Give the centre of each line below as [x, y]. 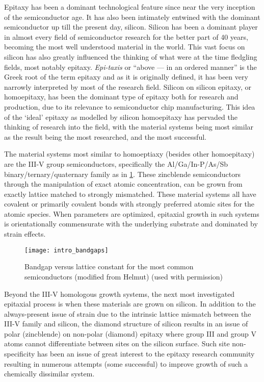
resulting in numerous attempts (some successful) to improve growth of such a [126, 363]
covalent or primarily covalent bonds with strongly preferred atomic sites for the [129, 204]
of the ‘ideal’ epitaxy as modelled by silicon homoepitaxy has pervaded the [121, 117]
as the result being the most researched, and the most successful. [105, 136]
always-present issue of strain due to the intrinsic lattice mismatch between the [128, 313]
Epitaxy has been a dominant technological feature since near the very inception [130, 7]
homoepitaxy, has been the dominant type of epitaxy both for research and [121, 97]
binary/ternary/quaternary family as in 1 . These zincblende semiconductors [123, 174]
